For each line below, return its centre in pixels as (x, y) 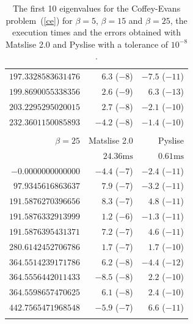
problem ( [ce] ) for (39, 20)
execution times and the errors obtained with (97, 32)
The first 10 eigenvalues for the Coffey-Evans (96, 8)
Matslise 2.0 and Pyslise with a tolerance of (87, 44)
